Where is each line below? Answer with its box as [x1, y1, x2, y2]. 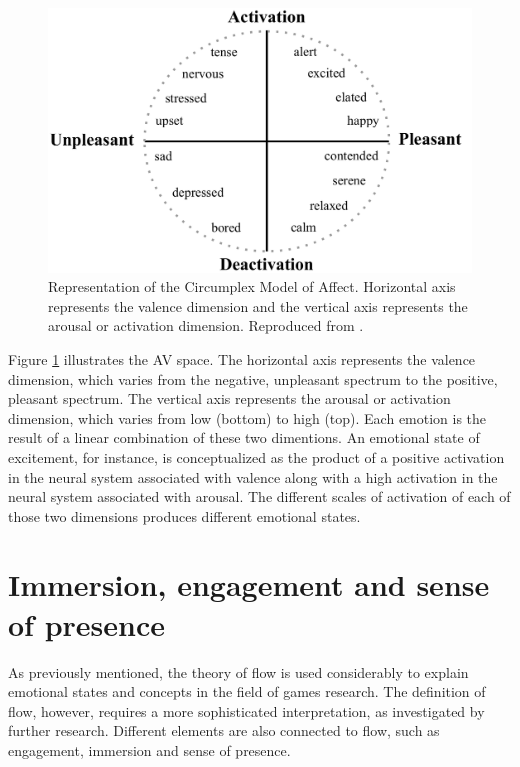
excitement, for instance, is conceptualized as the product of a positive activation [8, 446, 505, 467]
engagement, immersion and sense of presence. [8, 739, 291, 760]
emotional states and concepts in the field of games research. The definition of [8, 681, 486, 702]
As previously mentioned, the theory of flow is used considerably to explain [8, 661, 469, 682]
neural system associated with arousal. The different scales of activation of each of [8, 486, 511, 507]
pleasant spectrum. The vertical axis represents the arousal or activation [8, 388, 451, 409]
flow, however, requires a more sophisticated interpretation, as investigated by [8, 700, 485, 721]
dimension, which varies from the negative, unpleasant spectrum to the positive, [8, 368, 498, 389]
